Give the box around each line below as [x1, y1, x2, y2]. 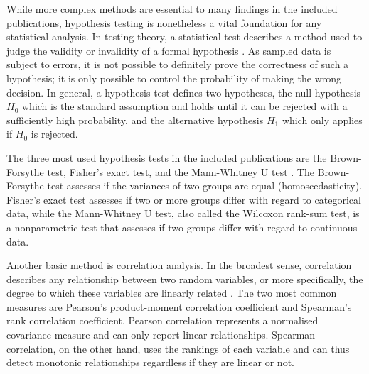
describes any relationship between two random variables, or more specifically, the [6, 271, 363, 286]
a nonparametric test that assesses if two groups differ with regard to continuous [6, 219, 358, 234]
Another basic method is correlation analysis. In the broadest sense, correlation [6, 258, 352, 273]
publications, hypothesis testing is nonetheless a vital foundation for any [6, 15, 322, 30]
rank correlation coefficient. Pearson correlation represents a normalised [6, 313, 319, 328]
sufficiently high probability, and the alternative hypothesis [6, 112, 264, 127]
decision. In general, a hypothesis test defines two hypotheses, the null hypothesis [6, 84, 361, 99]
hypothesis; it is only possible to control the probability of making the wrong [6, 70, 342, 85]
